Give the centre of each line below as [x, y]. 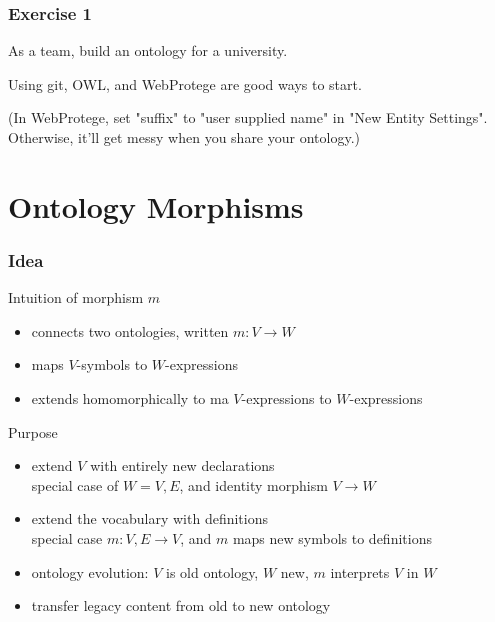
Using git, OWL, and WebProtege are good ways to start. [185, 83]
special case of [75, 484]
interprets [360, 571]
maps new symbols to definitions [332, 537]
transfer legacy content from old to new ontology [181, 605]
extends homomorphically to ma [130, 397]
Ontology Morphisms [156, 205]
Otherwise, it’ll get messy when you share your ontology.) [184, 137]
